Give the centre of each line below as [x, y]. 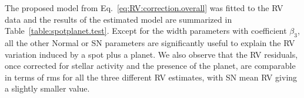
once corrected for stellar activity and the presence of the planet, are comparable [150, 66]
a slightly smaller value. [47, 88]
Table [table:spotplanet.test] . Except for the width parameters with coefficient [146, 31]
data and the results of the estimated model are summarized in [118, 19]
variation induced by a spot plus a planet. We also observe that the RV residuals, [151, 54]
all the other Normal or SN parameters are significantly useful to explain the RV [150, 42]
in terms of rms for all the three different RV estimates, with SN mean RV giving [151, 77]
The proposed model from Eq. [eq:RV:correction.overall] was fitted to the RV [144, 8]
